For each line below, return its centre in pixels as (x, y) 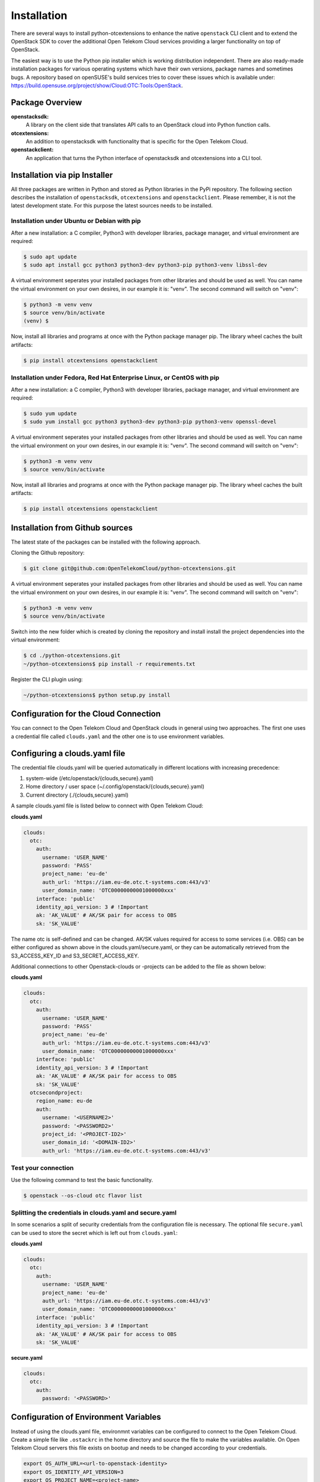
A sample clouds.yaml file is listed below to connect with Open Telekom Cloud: (107, 806)
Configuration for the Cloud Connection (86, 714)
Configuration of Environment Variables (86, 1417)
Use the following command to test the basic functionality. (82, 1180)
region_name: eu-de (64, 1101)
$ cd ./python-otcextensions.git (72, 656)
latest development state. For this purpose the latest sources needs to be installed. (112, 206)
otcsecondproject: (56, 1093)
